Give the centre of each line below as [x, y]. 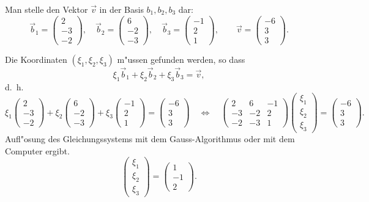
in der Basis [121, 9]
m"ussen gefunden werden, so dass [181, 59]
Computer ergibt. [37, 150]
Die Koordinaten [36, 59]
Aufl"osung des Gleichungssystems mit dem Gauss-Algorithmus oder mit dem [150, 138]
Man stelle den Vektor [47, 9]
